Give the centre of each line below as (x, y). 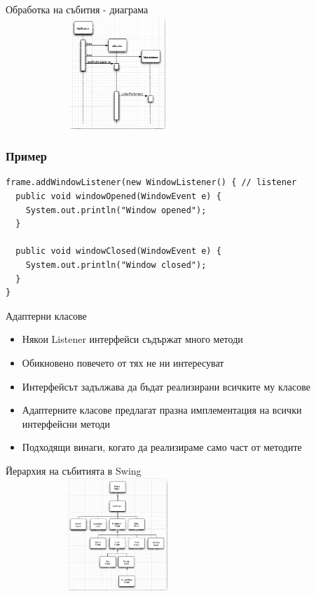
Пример (26, 156)
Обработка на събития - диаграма (77, 9)
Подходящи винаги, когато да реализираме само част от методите (162, 447)
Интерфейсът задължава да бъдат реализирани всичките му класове (166, 386)
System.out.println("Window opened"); (116, 210)
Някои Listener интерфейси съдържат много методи (132, 339)
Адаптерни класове (46, 315)
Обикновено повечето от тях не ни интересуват (123, 362)
